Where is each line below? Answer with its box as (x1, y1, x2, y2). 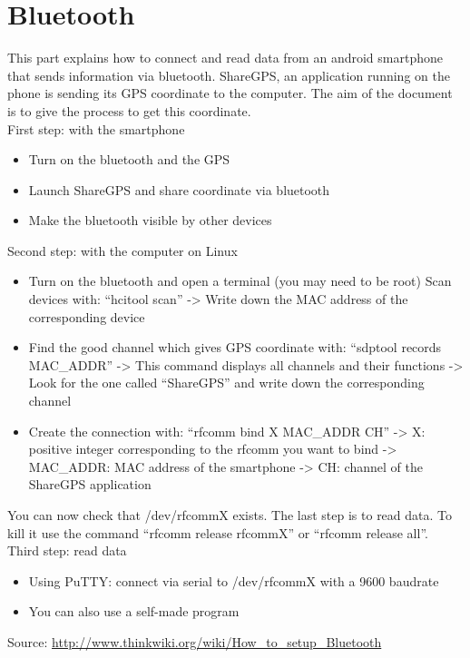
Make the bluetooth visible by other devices (28, 211, 272, 230)
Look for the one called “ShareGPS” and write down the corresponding (28, 373, 425, 392)
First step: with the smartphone (7, 119, 185, 138)
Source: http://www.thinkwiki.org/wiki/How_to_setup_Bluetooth (7, 632, 382, 651)
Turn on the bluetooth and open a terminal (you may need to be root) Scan (28, 271, 452, 290)
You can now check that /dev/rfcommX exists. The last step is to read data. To (7, 506, 453, 524)
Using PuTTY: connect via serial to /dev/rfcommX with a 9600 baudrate (28, 571, 439, 590)
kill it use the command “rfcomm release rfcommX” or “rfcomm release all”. (7, 523, 428, 542)
